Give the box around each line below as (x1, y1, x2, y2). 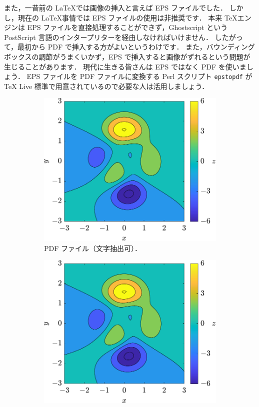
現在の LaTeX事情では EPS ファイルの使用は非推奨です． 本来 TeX (17, 12, 237, 22)
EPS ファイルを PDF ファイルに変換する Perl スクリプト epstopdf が (26, 71, 252, 81)
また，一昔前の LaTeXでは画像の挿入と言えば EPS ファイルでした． (4, 2, 227, 12)
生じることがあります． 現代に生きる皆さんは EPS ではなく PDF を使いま (4, 61, 246, 71)
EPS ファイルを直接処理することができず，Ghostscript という (27, 22, 228, 32)
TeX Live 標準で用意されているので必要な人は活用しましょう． (4, 80, 209, 91)
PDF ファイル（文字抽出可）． (44, 242, 142, 253)
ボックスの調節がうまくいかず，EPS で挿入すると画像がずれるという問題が (4, 51, 250, 61)
